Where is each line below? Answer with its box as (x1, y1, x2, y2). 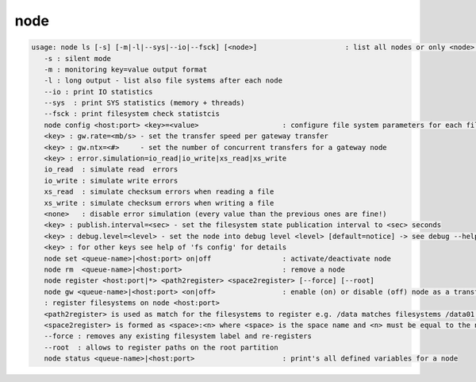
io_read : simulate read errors (44, 165, 178, 174)
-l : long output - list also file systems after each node (44, 76, 283, 85)
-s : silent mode (44, 54, 111, 63)
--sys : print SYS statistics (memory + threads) (44, 98, 245, 107)
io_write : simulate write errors (44, 176, 178, 185)
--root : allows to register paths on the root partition (44, 342, 278, 352)
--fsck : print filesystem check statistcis (44, 110, 220, 118)
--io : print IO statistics (44, 87, 154, 96)
